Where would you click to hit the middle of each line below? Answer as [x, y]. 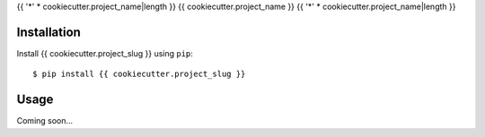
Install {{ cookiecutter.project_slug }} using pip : [105, 53]
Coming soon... [45, 121]
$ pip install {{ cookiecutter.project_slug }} [139, 74]
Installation [48, 32]
